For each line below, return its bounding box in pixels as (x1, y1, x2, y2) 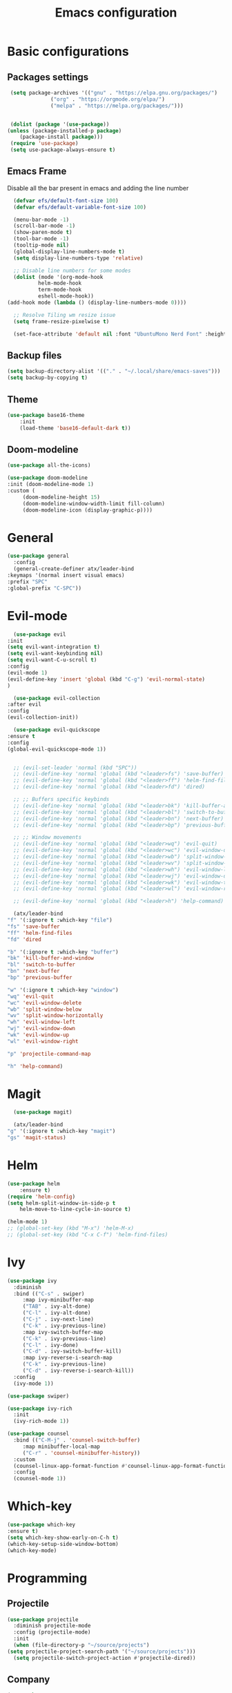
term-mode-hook (37, 287, 81, 293)
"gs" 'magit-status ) (7, 1134, 67, 1141)
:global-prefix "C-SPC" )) (7, 585, 81, 592)
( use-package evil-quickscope (13, 726, 100, 733)
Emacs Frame (7, 166, 67, 177)
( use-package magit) (13, 1109, 72, 1116)
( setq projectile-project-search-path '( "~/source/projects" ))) (7, 1648, 196, 1655)
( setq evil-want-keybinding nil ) (7, 650, 104, 657)
